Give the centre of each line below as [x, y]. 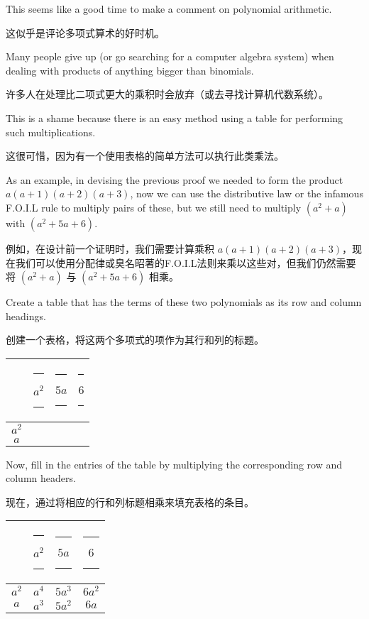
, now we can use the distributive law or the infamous [247, 193]
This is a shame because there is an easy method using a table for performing [175, 117]
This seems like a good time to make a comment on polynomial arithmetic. [169, 9]
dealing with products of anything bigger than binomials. [130, 70]
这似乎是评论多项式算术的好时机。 [85, 32]
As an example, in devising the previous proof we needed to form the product [175, 179]
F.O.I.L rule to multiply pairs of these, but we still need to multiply [154, 207]
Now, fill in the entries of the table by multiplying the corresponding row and [174, 464]
